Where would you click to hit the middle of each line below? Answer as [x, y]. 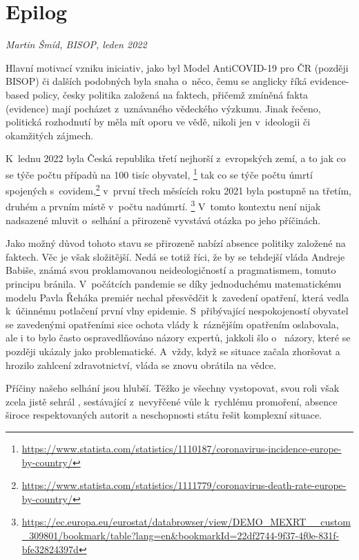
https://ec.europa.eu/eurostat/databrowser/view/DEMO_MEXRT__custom [186, 522]
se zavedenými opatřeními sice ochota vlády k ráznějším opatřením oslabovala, [172, 324]
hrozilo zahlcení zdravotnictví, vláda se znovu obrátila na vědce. [141, 364]
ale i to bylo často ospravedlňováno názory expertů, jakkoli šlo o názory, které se [178, 338]
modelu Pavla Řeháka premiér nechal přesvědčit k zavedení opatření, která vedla [177, 297]
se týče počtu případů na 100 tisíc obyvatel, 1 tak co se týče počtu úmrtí [159, 173]
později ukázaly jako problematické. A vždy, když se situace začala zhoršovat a [173, 351]
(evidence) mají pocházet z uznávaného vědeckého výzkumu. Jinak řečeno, [163, 108]
